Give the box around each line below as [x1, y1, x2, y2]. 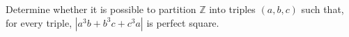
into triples [209, 2, 256, 16]
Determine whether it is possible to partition [6, 2, 196, 16]
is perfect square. [146, 15, 219, 29]
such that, [301, 2, 344, 16]
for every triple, [6, 15, 72, 29]
